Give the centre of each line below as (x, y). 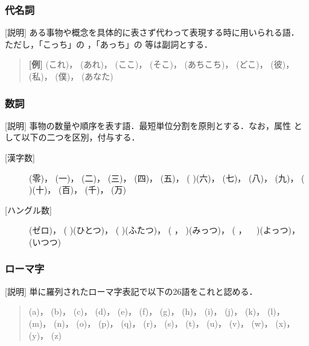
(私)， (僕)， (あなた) (71, 76)
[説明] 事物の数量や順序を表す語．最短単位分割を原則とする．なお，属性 (148, 125)
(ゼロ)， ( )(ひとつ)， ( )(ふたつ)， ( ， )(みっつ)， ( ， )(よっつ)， (164, 230)
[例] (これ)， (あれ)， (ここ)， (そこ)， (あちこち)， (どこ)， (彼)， (161, 64)
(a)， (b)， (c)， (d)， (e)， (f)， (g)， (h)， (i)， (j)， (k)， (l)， (157, 311)
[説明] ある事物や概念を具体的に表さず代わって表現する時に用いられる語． (152, 32)
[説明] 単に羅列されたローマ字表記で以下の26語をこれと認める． (131, 291)
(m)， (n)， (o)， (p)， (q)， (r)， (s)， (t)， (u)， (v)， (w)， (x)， (162, 323)
